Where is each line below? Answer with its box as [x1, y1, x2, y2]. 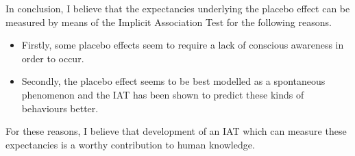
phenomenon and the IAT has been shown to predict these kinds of [21, 87, 304, 101]
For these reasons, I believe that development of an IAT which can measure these [5, 124, 347, 138]
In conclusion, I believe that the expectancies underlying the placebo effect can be [5, 1, 350, 15]
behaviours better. [21, 101, 99, 115]
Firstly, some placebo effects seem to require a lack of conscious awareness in [21, 38, 344, 52]
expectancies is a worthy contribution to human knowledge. [5, 137, 255, 151]
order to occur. [21, 51, 84, 65]
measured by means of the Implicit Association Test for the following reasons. [5, 14, 332, 29]
